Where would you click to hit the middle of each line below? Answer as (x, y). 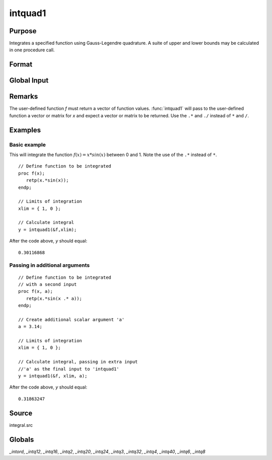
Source (21, 413)
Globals (22, 440)
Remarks (24, 96)
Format (21, 65)
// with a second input (48, 284)
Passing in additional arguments (50, 265)
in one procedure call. (32, 50)
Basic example (28, 144)
